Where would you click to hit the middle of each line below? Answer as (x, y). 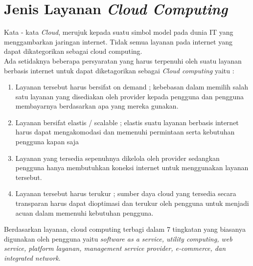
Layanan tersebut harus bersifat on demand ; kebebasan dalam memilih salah (132, 87)
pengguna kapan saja (47, 142)
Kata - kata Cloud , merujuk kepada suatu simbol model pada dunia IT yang (119, 32)
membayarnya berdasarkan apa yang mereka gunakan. (97, 106)
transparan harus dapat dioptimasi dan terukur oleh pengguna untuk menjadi (132, 203)
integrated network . (32, 258)
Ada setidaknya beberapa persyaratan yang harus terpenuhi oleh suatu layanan (123, 60)
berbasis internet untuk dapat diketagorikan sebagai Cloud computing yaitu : (119, 70)
